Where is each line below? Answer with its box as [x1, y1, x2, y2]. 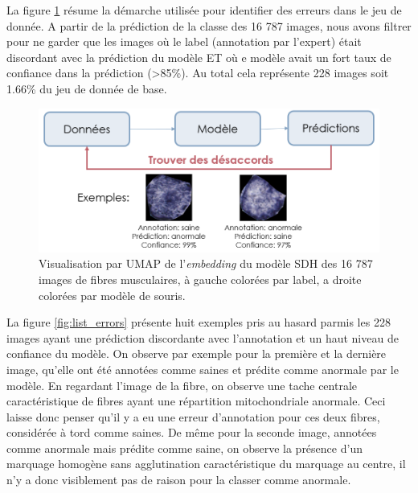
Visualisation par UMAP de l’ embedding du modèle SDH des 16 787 [39, 255, 373, 272]
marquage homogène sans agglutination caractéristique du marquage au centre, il [6, 455, 406, 472]
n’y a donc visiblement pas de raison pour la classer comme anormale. [6, 471, 351, 488]
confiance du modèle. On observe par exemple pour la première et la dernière [6, 345, 387, 362]
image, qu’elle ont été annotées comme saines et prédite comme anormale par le [6, 360, 399, 377]
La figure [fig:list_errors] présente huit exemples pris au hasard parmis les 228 [6, 314, 391, 331]
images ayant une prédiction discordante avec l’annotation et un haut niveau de [6, 329, 399, 346]
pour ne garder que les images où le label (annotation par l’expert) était [6, 33, 362, 50]
